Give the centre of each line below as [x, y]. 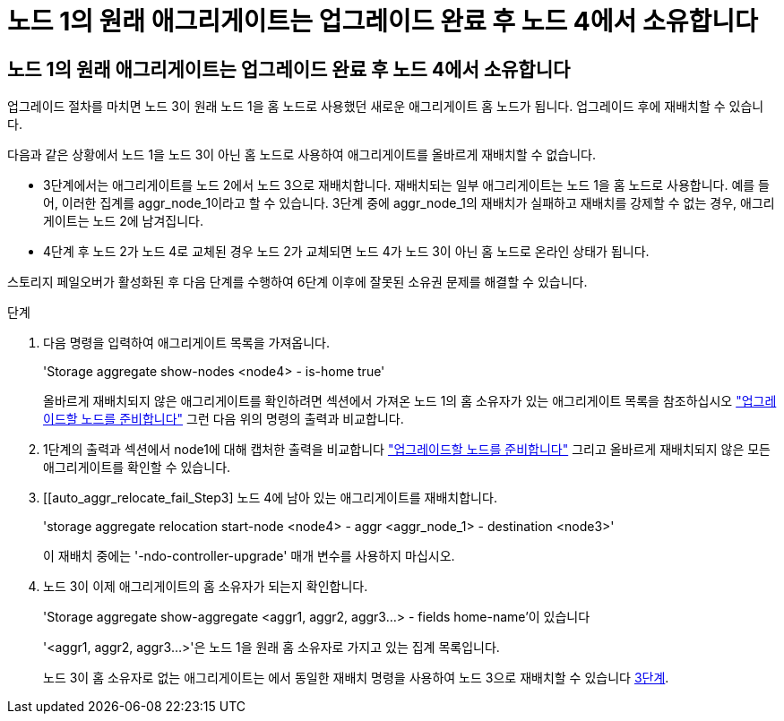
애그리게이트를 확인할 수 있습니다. [137, 468]
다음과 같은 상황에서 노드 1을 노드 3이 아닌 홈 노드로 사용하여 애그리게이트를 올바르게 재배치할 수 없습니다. [302, 155]
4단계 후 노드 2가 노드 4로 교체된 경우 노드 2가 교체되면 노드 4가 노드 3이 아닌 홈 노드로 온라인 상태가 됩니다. [346, 252]
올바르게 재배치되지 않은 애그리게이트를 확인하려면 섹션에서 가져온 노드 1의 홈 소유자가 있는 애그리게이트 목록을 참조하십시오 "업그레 [410, 401]
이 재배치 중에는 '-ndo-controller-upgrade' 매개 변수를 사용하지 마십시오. [249, 556]
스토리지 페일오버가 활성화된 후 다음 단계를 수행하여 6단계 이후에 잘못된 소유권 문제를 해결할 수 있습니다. [297, 282]
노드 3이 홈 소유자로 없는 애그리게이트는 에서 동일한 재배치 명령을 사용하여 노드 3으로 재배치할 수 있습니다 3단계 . [356, 678]
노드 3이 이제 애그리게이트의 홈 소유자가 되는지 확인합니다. [206, 587]
